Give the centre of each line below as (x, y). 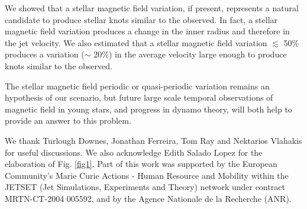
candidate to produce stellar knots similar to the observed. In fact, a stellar (141, 19)
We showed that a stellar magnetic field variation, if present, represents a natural (152, 8)
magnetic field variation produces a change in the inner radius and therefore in (147, 31)
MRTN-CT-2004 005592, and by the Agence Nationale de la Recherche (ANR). (148, 198)
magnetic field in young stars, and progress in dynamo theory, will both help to (148, 109)
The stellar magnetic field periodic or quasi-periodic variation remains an (137, 86)
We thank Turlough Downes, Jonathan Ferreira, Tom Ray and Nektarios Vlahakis (153, 140)
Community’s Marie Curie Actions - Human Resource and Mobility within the (147, 175)
